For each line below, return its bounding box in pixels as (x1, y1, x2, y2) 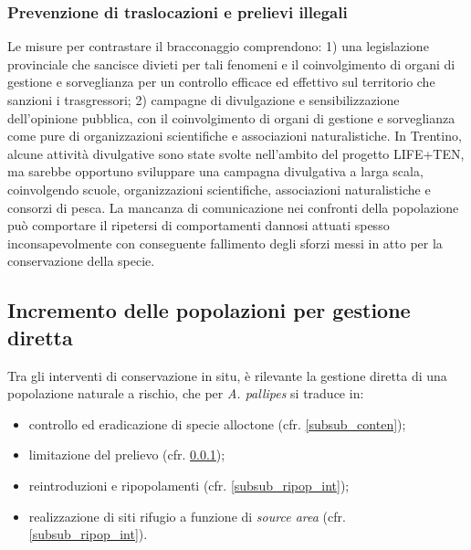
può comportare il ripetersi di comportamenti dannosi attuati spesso (7, 216, 390, 235)
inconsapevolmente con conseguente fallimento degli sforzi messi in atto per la (7, 233, 443, 252)
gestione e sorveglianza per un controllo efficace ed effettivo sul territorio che (7, 72, 435, 91)
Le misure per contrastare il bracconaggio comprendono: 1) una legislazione (7, 37, 429, 56)
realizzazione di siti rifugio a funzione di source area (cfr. (28, 506, 346, 525)
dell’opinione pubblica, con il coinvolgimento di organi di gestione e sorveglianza (7, 108, 455, 127)
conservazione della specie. (7, 251, 155, 270)
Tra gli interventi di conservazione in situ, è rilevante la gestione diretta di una (7, 365, 447, 385)
